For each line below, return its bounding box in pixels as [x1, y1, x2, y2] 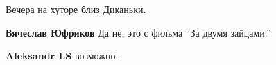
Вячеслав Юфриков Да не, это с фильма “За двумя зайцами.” [6, 25, 271, 39]
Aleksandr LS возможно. [6, 48, 119, 63]
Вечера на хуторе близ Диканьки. [6, 2, 146, 16]
